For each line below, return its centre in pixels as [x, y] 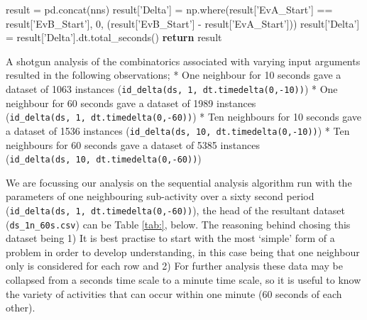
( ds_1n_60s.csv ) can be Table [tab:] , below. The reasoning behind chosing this [178, 224]
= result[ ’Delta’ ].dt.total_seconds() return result [114, 37]
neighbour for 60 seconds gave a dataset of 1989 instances [131, 103]
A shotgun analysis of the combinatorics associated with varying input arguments [183, 61]
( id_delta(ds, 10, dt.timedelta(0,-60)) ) [104, 159]
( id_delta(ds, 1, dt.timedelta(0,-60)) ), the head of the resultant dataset [176, 210]
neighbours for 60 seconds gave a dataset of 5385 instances [133, 144]
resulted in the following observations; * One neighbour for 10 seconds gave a [174, 75]
